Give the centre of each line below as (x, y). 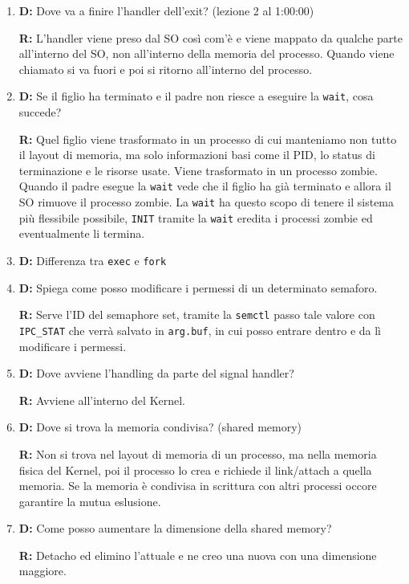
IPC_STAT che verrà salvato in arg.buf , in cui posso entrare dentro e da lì (200, 330)
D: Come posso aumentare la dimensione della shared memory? (175, 528)
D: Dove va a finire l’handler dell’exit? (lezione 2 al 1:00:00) (166, 10)
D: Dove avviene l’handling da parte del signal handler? (156, 373)
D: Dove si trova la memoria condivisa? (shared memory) (160, 427)
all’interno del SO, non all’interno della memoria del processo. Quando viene (207, 53)
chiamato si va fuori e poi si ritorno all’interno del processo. (166, 69)
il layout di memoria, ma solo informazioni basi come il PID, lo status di (197, 155)
